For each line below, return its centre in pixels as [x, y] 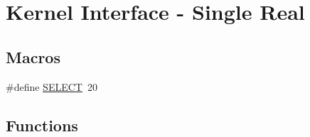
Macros [33, 56]
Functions [42, 125]
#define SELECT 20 [52, 86]
